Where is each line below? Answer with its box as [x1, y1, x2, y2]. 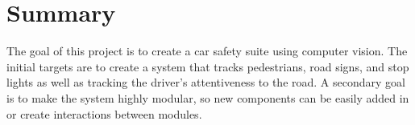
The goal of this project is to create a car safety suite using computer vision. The [6, 42, 408, 59]
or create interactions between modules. [6, 105, 202, 122]
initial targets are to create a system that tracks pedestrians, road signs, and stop [6, 58, 409, 75]
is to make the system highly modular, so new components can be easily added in [6, 89, 409, 106]
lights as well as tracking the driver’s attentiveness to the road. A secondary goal [6, 74, 405, 91]
